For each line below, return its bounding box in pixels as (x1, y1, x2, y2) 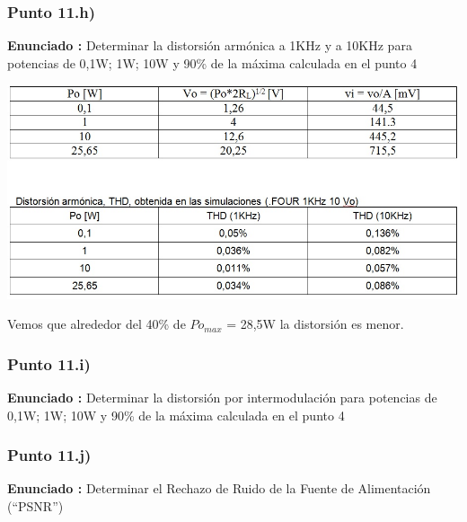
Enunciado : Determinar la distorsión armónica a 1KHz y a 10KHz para (7, 36, 412, 55)
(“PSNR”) (7, 496, 64, 515)
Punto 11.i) (7, 352, 91, 375)
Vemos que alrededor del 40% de (7, 314, 186, 333)
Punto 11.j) (7, 444, 92, 466)
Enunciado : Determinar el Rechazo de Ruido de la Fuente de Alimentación (7, 479, 431, 498)
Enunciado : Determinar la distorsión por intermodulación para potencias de (7, 387, 437, 406)
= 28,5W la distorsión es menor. (226, 314, 404, 333)
